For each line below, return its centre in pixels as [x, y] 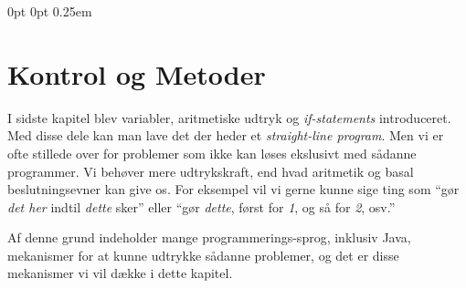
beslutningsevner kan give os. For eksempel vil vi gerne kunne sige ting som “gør [233, 189]
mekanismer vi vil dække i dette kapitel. [120, 273]
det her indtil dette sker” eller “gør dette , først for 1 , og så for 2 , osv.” [201, 206]
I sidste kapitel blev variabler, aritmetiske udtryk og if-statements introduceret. [229, 117]
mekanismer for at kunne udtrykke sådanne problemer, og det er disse [203, 255]
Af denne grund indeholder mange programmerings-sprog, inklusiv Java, [209, 237]
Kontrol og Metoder [137, 73]
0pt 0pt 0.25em [50, 11]
